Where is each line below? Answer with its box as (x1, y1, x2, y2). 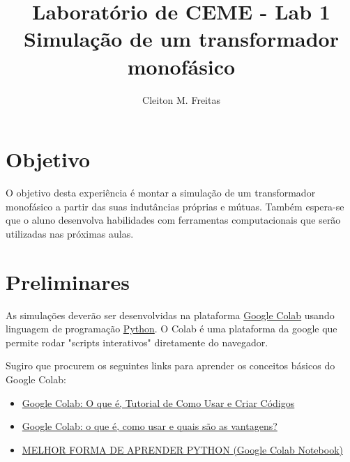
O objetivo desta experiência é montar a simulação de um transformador (6, 185, 316, 200)
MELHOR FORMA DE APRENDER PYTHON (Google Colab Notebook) (22, 442, 343, 456)
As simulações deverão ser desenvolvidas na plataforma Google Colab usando (6, 307, 335, 322)
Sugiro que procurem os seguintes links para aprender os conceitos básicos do (6, 358, 335, 373)
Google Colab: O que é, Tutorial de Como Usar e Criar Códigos (22, 395, 295, 410)
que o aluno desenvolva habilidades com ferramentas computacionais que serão (6, 213, 341, 227)
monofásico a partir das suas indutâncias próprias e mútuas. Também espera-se (6, 199, 344, 213)
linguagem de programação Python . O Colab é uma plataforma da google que (6, 321, 337, 336)
